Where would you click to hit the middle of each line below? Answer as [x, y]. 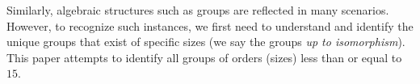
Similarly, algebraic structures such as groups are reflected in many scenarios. [198, 10]
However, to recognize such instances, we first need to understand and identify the [210, 25]
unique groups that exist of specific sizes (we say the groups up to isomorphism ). [206, 42]
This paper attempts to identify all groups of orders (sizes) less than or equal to [204, 57]
